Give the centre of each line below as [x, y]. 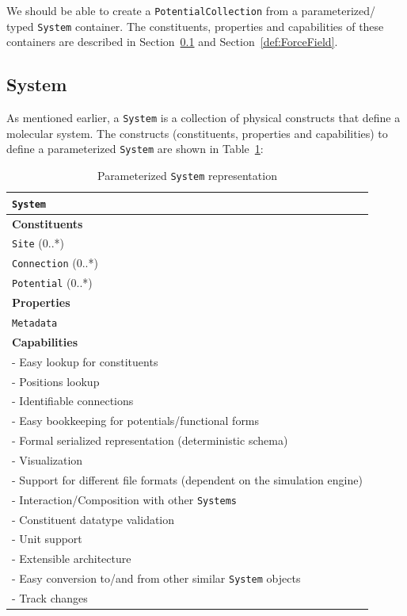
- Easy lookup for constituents [85, 361]
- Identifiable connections [73, 401]
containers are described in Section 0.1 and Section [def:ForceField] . [172, 42]
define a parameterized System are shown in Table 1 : [135, 149]
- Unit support [47, 539]
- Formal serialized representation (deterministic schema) [150, 440]
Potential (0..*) [52, 283]
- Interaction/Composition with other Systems [125, 499]
